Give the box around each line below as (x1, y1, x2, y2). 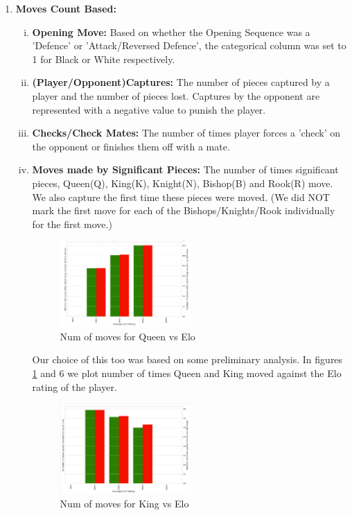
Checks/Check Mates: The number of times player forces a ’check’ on (32, 125, 340, 140)
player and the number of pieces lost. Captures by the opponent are (32, 88, 320, 103)
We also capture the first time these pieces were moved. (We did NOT (32, 189, 330, 204)
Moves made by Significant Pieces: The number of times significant (32, 162, 339, 177)
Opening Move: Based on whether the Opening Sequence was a (32, 24, 310, 39)
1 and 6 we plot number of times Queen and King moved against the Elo (32, 366, 342, 381)
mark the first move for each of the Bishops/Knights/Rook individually (32, 203, 335, 218)
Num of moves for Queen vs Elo (60, 329, 195, 343)
